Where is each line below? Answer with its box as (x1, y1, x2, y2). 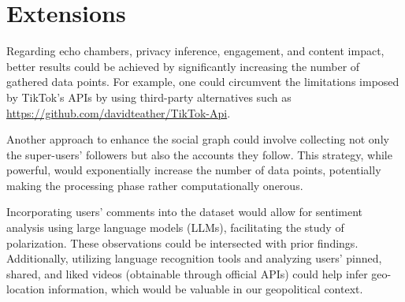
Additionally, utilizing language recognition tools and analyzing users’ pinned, (6, 250, 382, 267)
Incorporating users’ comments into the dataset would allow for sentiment (6, 203, 363, 220)
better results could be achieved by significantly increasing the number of (6, 58, 360, 74)
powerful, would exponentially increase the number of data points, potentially (6, 162, 381, 178)
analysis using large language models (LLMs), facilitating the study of (6, 219, 344, 236)
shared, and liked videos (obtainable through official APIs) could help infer (6, 265, 368, 281)
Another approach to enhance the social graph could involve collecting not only (6, 131, 389, 147)
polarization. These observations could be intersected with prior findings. (6, 234, 359, 251)
